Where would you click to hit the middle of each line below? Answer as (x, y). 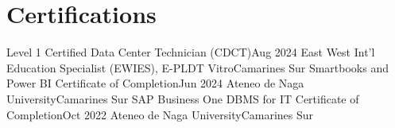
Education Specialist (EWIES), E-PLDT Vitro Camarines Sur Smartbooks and (197, 67)
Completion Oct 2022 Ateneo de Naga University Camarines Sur (160, 114)
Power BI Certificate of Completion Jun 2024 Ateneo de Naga (155, 83)
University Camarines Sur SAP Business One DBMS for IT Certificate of (183, 98)
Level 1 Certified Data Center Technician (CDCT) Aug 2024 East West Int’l (191, 52)
